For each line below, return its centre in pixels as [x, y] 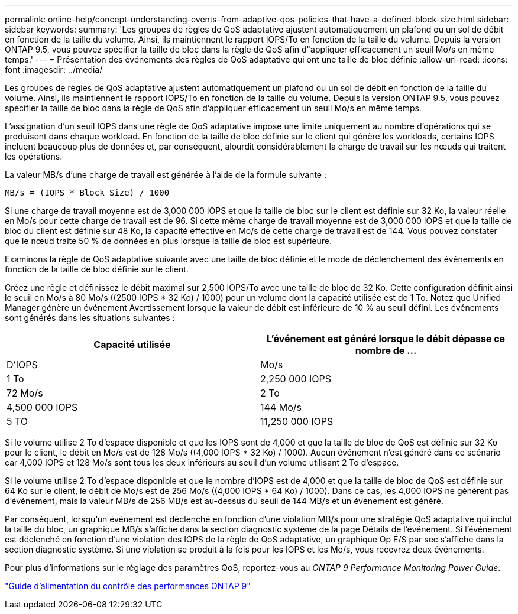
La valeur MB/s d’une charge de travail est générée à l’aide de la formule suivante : [166, 175]
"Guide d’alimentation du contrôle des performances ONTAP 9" [128, 586]
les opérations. [34, 156]
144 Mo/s [281, 407]
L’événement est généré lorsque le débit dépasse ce [386, 339]
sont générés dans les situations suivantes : [90, 318]
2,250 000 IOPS [296, 379]
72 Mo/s [25, 393]
